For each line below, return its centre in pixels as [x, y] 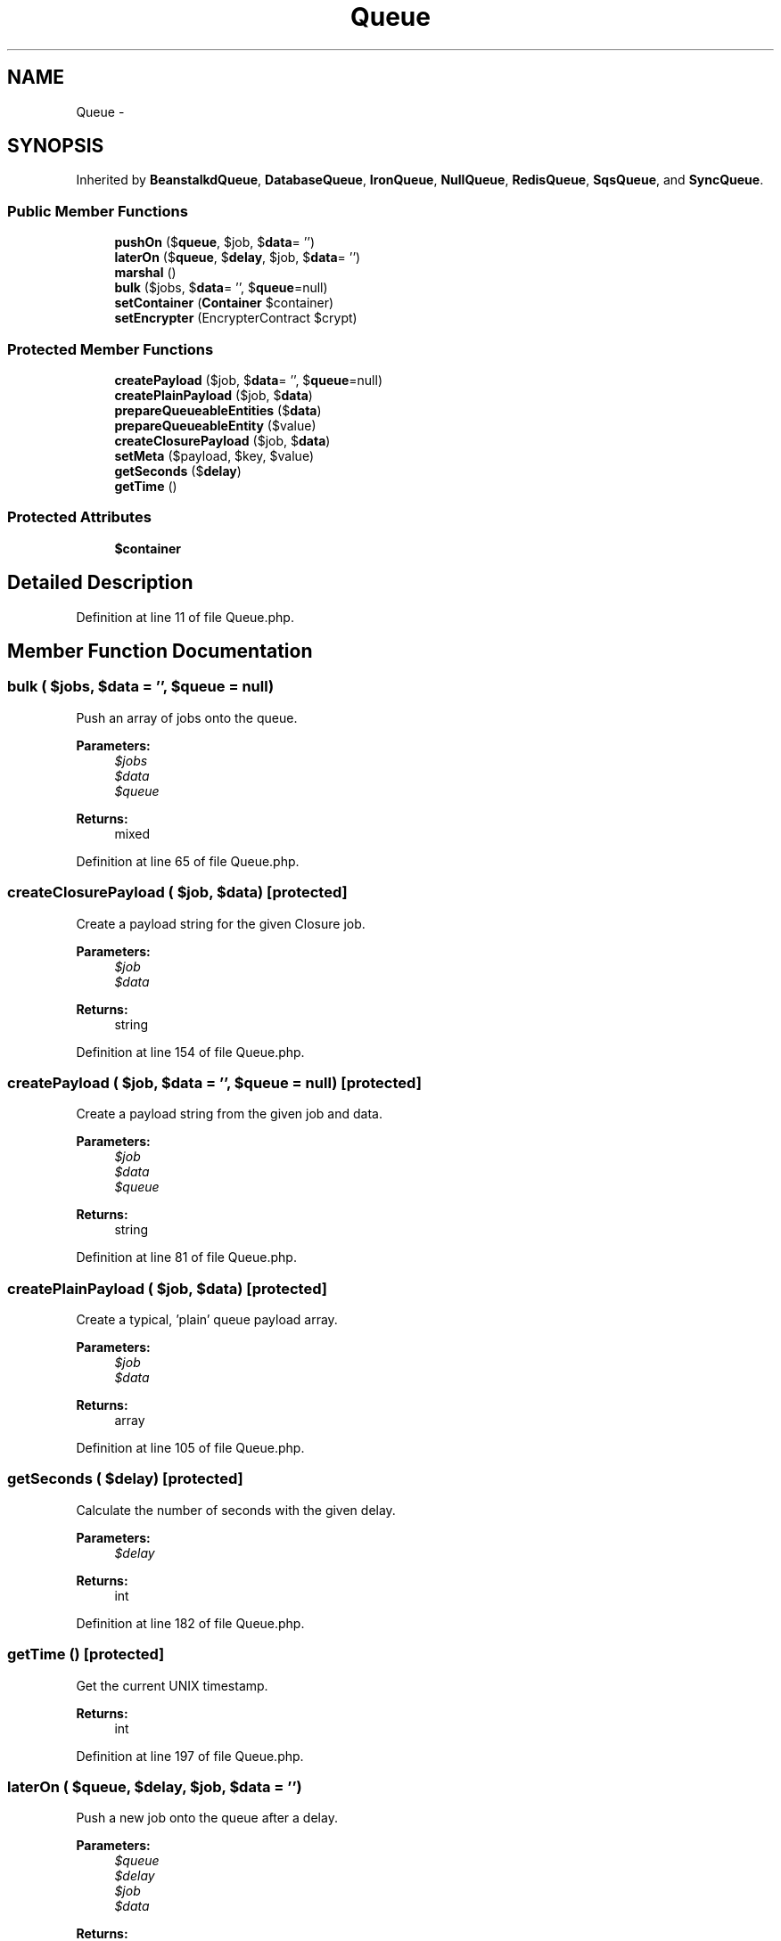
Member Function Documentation [160, 651]
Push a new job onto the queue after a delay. [207, 1818]
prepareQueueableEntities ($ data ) [218, 410]
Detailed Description [100, 583]
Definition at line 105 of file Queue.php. [190, 1448]
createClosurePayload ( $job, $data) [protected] [177, 893]
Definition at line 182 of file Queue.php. [190, 1623]
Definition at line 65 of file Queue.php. [188, 861]
